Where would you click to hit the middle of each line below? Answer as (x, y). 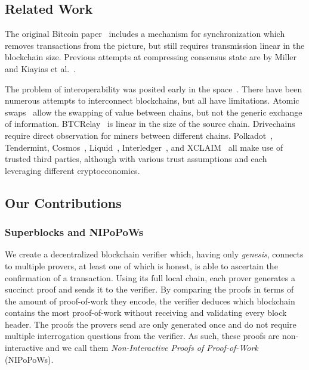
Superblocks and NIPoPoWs (74, 232)
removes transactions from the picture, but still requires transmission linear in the (155, 45)
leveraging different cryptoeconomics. (72, 170)
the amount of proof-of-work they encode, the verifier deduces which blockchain (150, 301)
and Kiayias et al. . (41, 68)
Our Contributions (63, 202)
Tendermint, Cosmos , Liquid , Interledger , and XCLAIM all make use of (144, 147)
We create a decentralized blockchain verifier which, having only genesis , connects (154, 254)
